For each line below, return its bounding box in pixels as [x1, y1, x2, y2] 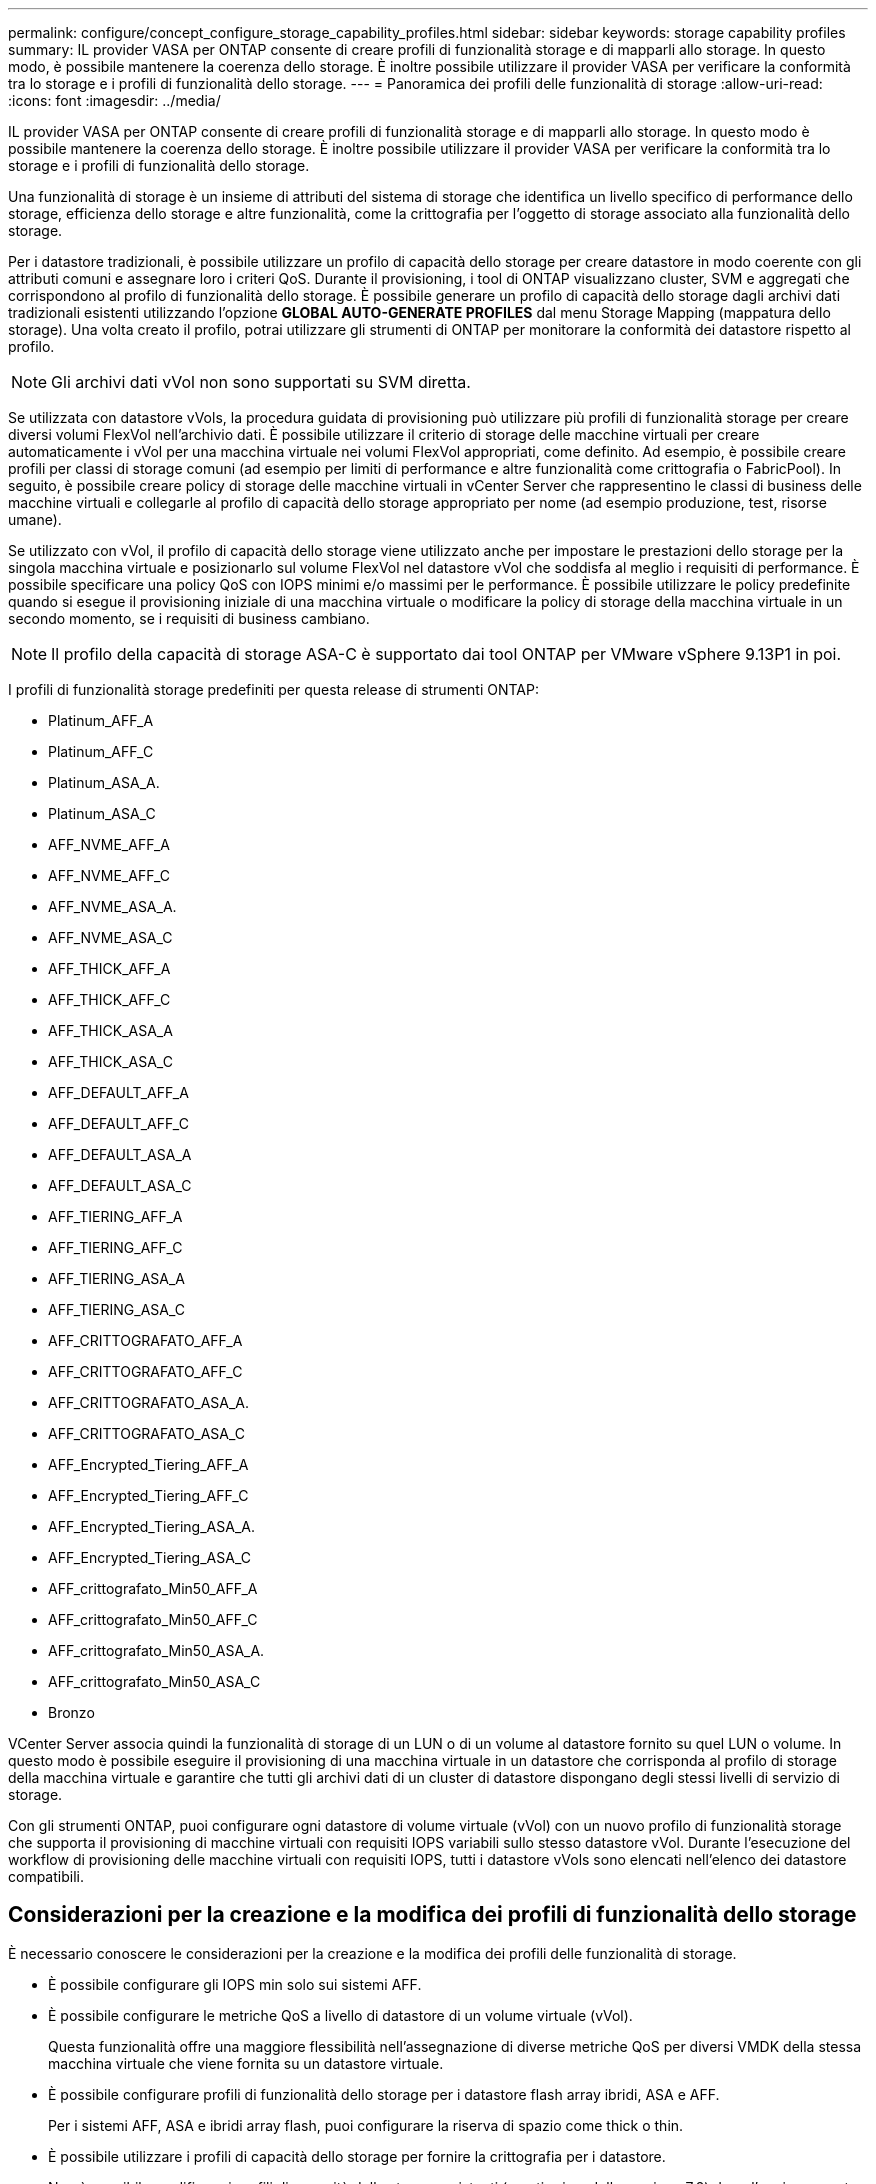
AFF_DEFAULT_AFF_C [48, 1115, 189, 1132]
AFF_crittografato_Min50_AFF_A [48, 1580, 258, 1597]
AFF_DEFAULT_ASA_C [48, 1177, 192, 1194]
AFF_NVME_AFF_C [48, 867, 171, 884]
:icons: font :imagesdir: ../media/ [8, 92, 221, 109]
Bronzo [48, 1704, 95, 1721]
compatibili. [8, 1868, 84, 1885]
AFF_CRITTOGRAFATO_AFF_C [48, 1363, 243, 1380]
